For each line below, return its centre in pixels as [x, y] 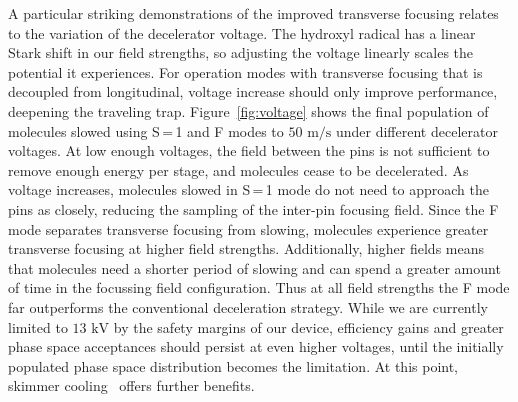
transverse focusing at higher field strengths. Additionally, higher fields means [246, 248]
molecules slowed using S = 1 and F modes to [146, 130]
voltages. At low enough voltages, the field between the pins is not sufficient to [249, 150]
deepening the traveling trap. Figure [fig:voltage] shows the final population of [248, 110]
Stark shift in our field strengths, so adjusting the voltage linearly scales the [241, 52]
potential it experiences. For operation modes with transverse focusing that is [245, 71]
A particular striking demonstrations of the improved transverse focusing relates [253, 13]
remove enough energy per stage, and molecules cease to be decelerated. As [238, 169]
